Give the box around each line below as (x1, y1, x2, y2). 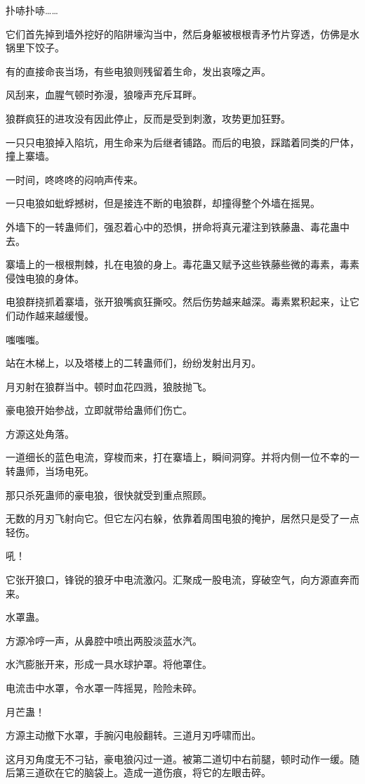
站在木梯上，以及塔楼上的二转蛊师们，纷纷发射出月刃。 (6, 355, 261, 370)
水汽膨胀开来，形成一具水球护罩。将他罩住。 (6, 657, 212, 671)
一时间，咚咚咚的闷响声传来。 (6, 172, 143, 186)
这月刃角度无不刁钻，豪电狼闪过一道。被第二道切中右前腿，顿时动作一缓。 (6, 751, 350, 766)
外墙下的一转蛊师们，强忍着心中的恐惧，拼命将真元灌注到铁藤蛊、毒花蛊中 (6, 219, 350, 234)
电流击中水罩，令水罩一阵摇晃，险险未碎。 (6, 681, 202, 695)
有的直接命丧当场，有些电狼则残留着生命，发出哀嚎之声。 (6, 63, 271, 78)
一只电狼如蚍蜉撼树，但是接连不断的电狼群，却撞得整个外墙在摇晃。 (6, 196, 320, 210)
